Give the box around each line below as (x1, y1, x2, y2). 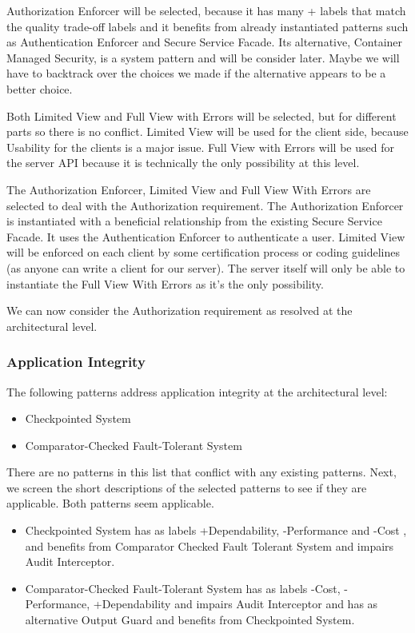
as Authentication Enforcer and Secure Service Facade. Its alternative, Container (6, 34, 403, 50)
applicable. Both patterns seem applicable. (6, 495, 214, 512)
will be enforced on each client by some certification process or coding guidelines (6, 244, 400, 261)
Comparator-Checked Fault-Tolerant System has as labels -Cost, (25, 579, 341, 596)
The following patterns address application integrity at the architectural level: (6, 383, 388, 400)
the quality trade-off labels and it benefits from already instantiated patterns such (6, 18, 409, 34)
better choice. (6, 80, 73, 97)
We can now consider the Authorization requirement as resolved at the (6, 302, 353, 319)
